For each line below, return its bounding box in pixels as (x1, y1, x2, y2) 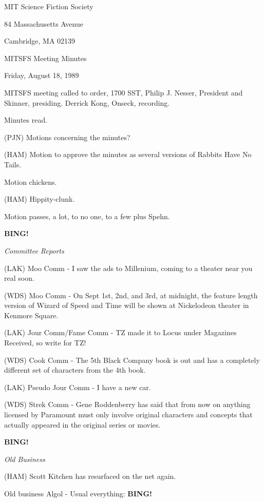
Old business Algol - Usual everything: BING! (4, 488, 153, 498)
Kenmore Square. (4, 310, 59, 320)
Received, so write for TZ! (4, 337, 86, 348)
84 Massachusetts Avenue (4, 18, 83, 29)
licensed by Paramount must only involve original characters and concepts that (4, 409, 253, 420)
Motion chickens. (4, 176, 57, 187)
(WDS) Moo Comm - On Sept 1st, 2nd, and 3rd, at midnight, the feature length (4, 289, 258, 300)
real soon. (4, 273, 34, 283)
